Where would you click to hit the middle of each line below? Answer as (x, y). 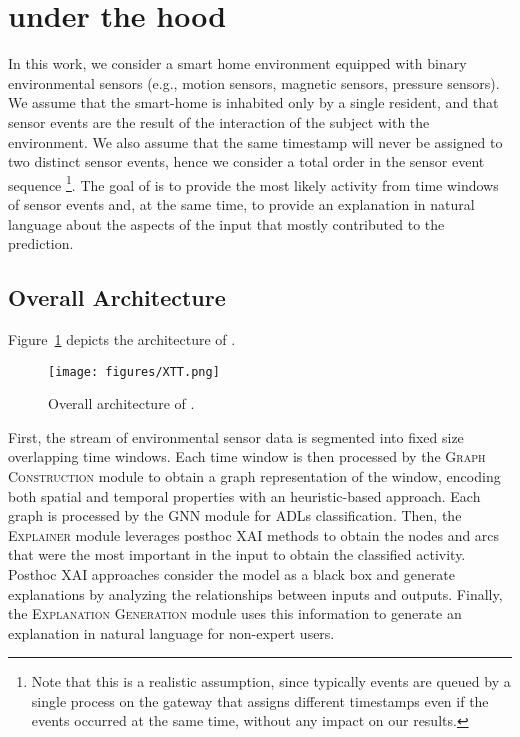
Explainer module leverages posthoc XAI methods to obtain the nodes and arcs (254, 534)
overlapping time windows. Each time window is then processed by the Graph (247, 456)
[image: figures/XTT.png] (134, 371)
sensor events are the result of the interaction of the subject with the (219, 121)
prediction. (41, 243)
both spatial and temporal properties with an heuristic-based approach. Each (244, 495)
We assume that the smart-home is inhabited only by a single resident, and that (253, 102)
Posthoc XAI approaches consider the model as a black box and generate (232, 573)
